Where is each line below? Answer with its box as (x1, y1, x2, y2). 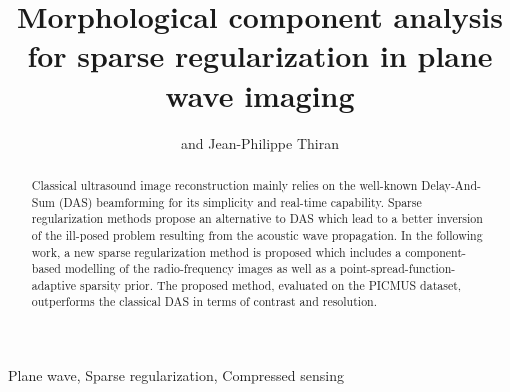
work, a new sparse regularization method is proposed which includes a (31, 243, 402, 260)
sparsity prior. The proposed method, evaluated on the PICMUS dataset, (80, 276, 462, 293)
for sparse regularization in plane (27, 35, 493, 76)
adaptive (31, 276, 77, 293)
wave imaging (165, 74, 355, 115)
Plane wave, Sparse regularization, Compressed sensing (8, 365, 344, 386)
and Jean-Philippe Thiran (181, 132, 339, 153)
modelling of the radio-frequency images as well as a (64, 260, 336, 277)
